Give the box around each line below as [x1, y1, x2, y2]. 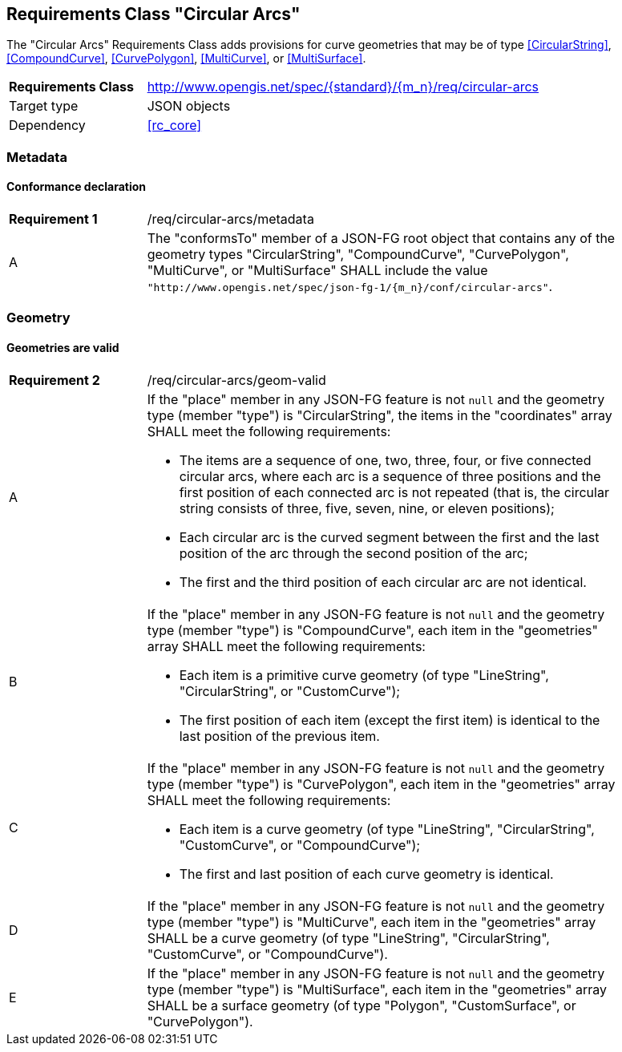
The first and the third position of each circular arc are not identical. [179, 573, 587, 590]
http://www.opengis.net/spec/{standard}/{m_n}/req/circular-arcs [147, 79, 539, 95]
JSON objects [147, 98, 231, 115]
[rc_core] [147, 117, 202, 134]
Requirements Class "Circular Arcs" [6, 4, 301, 24]
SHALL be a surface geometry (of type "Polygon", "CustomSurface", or [147, 997, 576, 1014]
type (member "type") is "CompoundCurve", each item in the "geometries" [147, 621, 598, 638]
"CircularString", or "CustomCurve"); [179, 682, 401, 699]
